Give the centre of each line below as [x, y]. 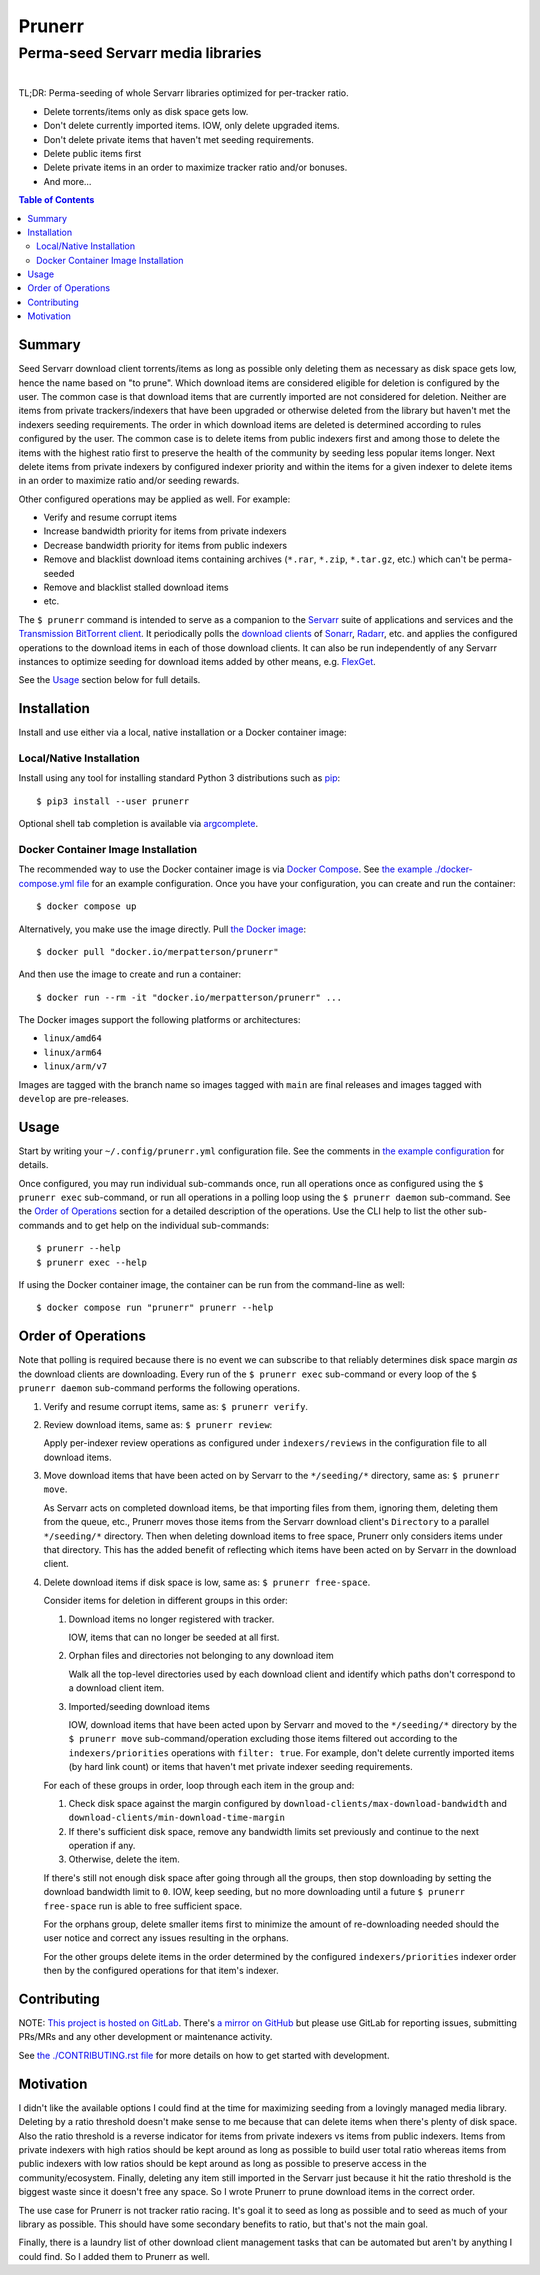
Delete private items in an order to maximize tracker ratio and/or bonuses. [195, 167]
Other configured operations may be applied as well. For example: [154, 499]
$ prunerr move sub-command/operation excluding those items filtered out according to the [263, 1739]
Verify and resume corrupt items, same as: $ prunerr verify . [176, 1406]
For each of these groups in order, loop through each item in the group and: [199, 1785]
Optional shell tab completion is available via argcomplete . [138, 824]
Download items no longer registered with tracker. [171, 1619]
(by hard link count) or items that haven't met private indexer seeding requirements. [241, 1767]
